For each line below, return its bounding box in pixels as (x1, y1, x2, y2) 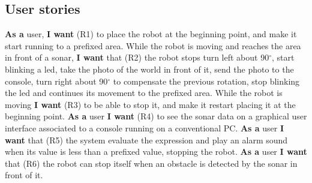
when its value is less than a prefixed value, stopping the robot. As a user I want (5, 145, 307, 158)
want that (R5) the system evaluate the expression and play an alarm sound (5, 133, 288, 146)
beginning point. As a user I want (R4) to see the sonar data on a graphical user (5, 110, 307, 122)
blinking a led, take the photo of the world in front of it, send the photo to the (5, 62, 294, 75)
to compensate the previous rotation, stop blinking (113, 74, 300, 87)
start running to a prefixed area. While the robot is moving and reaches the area (5, 39, 301, 52)
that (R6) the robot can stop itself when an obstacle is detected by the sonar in (5, 157, 298, 169)
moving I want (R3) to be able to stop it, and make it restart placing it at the (5, 98, 296, 110)
